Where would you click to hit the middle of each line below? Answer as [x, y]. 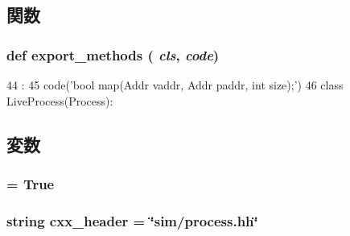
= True [31, 183]
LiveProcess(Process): [60, 100]
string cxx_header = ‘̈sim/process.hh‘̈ [132, 220]
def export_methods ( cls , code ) [113, 54]
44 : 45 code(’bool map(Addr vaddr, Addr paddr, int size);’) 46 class [175, 85]
